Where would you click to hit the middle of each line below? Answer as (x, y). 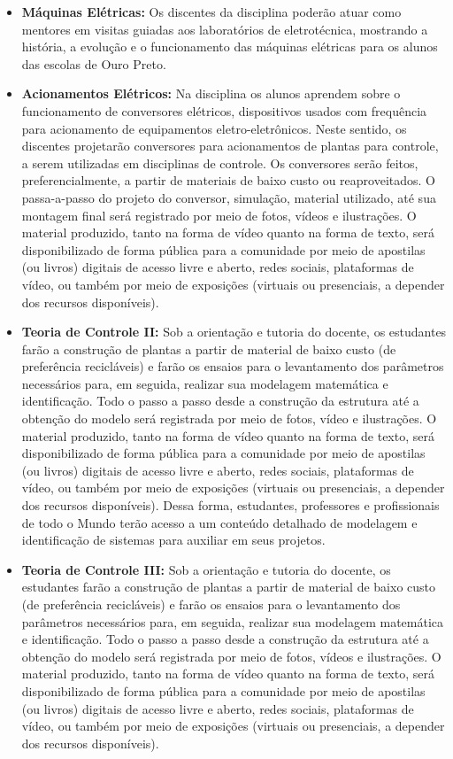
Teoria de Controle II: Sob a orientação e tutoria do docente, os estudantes (234, 332)
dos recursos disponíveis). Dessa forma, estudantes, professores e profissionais (230, 505)
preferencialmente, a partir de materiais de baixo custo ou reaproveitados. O (228, 180)
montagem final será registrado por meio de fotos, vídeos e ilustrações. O (219, 215)
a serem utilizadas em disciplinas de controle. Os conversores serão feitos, (220, 163)
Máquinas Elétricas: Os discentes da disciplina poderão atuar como (211, 12)
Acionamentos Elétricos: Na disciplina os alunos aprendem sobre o (211, 93)
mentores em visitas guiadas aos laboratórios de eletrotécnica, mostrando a (225, 29)
